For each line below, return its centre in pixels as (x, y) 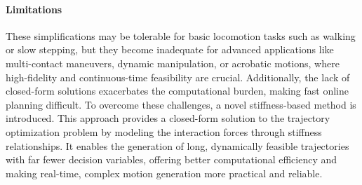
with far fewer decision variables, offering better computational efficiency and (172, 159)
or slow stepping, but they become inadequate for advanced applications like (170, 49)
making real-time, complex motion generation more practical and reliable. (164, 173)
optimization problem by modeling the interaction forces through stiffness (164, 131)
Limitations (34, 9)
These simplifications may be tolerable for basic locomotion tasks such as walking (181, 35)
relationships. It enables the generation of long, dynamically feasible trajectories (177, 145)
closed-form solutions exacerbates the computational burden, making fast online (177, 91)
